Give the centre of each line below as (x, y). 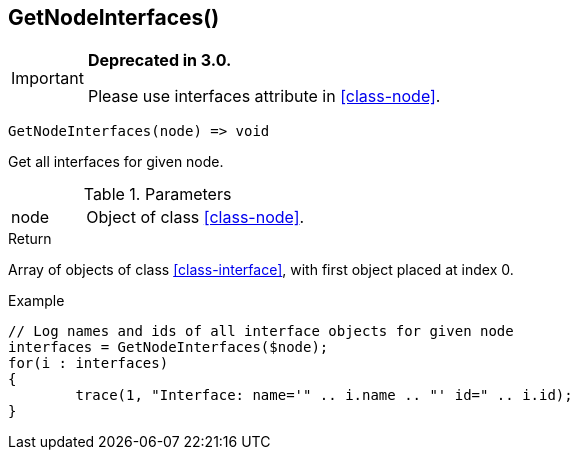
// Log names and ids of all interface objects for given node (261, 331)
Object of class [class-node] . (195, 217)
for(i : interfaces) (88, 363)
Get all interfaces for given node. (116, 162)
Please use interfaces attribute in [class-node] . (264, 96)
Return (30, 239)
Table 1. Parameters (157, 194)
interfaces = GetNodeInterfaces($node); (168, 347)
